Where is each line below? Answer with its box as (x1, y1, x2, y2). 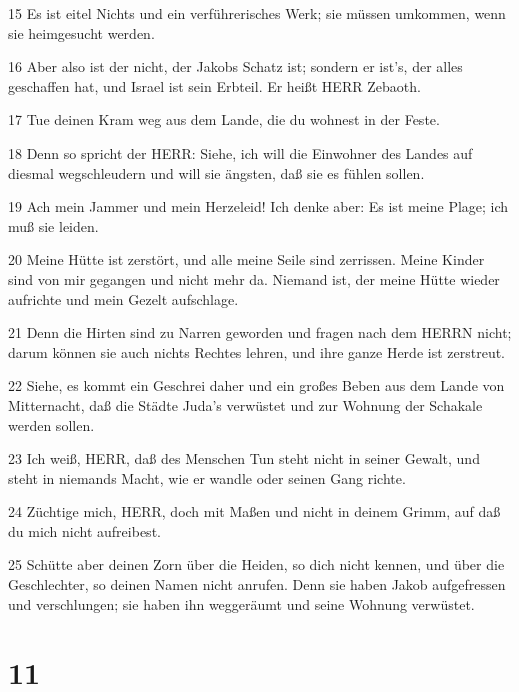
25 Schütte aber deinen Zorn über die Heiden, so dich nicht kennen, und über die (8, 554, 505, 575)
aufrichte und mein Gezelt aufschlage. (8, 288, 239, 309)
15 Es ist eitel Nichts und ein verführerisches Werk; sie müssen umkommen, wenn (8, 3, 506, 23)
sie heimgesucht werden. (8, 22, 155, 43)
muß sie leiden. (8, 215, 99, 236)
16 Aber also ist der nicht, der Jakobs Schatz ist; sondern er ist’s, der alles (8, 56, 463, 77)
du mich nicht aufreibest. (8, 520, 161, 541)
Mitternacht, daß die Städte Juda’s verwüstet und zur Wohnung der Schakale (8, 394, 483, 415)
